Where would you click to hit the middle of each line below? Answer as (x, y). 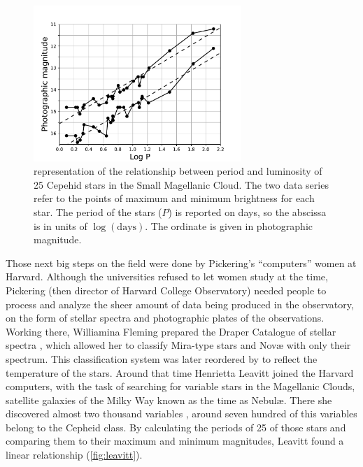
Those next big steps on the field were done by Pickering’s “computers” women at (181, 263)
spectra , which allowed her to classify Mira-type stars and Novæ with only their (178, 345)
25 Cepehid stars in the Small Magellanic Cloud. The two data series (181, 184)
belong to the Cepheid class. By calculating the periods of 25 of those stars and (176, 427)
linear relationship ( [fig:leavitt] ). (74, 455)
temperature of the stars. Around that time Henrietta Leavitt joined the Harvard (180, 372)
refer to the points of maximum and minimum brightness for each (174, 198)
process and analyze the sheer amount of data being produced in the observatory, (180, 304)
